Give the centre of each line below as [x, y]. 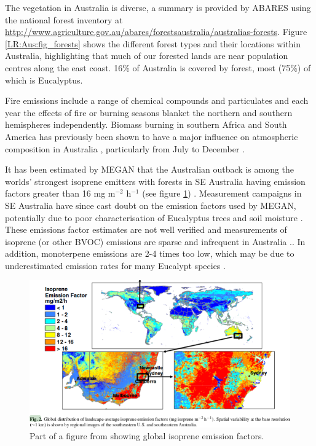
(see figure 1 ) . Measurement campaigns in [222, 193]
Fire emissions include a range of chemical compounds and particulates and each [157, 100]
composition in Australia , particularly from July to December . [125, 148]
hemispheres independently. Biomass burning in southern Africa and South [146, 124]
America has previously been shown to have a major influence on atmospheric [152, 136]
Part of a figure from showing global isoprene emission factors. [147, 436]
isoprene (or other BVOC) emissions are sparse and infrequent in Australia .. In [155, 241]
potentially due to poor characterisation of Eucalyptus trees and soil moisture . [154, 217]
